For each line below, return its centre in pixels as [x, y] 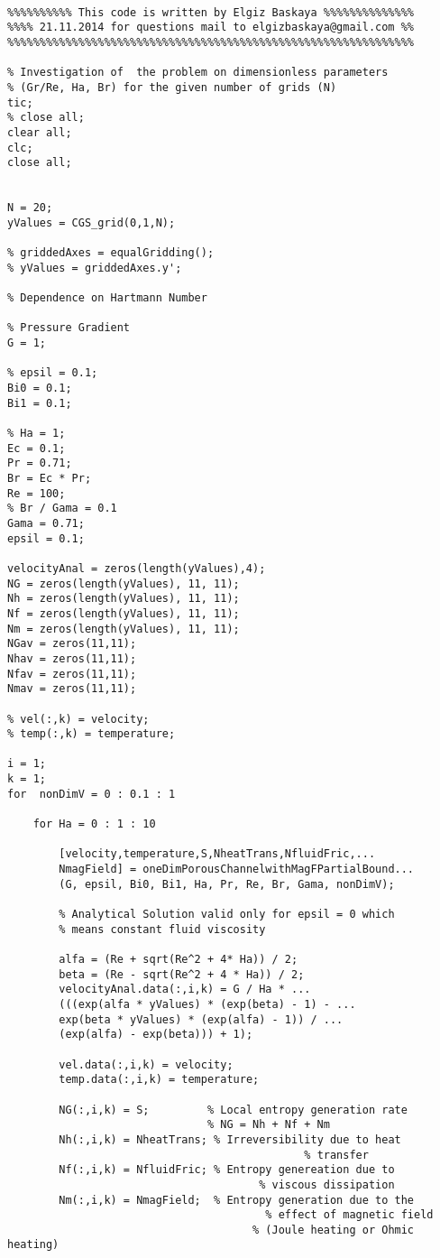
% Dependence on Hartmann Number [107, 298]
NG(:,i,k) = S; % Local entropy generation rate [233, 1110]
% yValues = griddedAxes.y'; [95, 268]
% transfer [336, 1155]
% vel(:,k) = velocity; [78, 719]
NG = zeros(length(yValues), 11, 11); [124, 583]
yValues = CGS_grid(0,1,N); [92, 222]
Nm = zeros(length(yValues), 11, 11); [124, 629]
